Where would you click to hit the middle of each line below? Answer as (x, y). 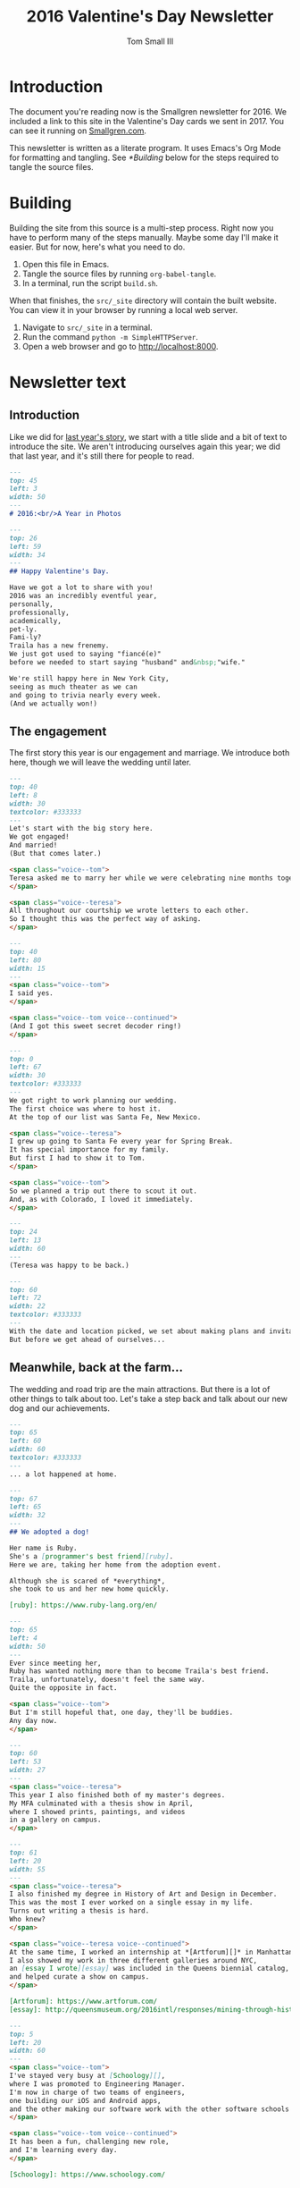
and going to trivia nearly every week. (86, 695)
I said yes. (31, 993)
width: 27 (28, 1770)
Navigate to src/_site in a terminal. (87, 327)
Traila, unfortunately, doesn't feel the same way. (107, 1680)
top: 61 (24, 1853)
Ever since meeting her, (55, 1663)
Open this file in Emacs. (66, 264)
